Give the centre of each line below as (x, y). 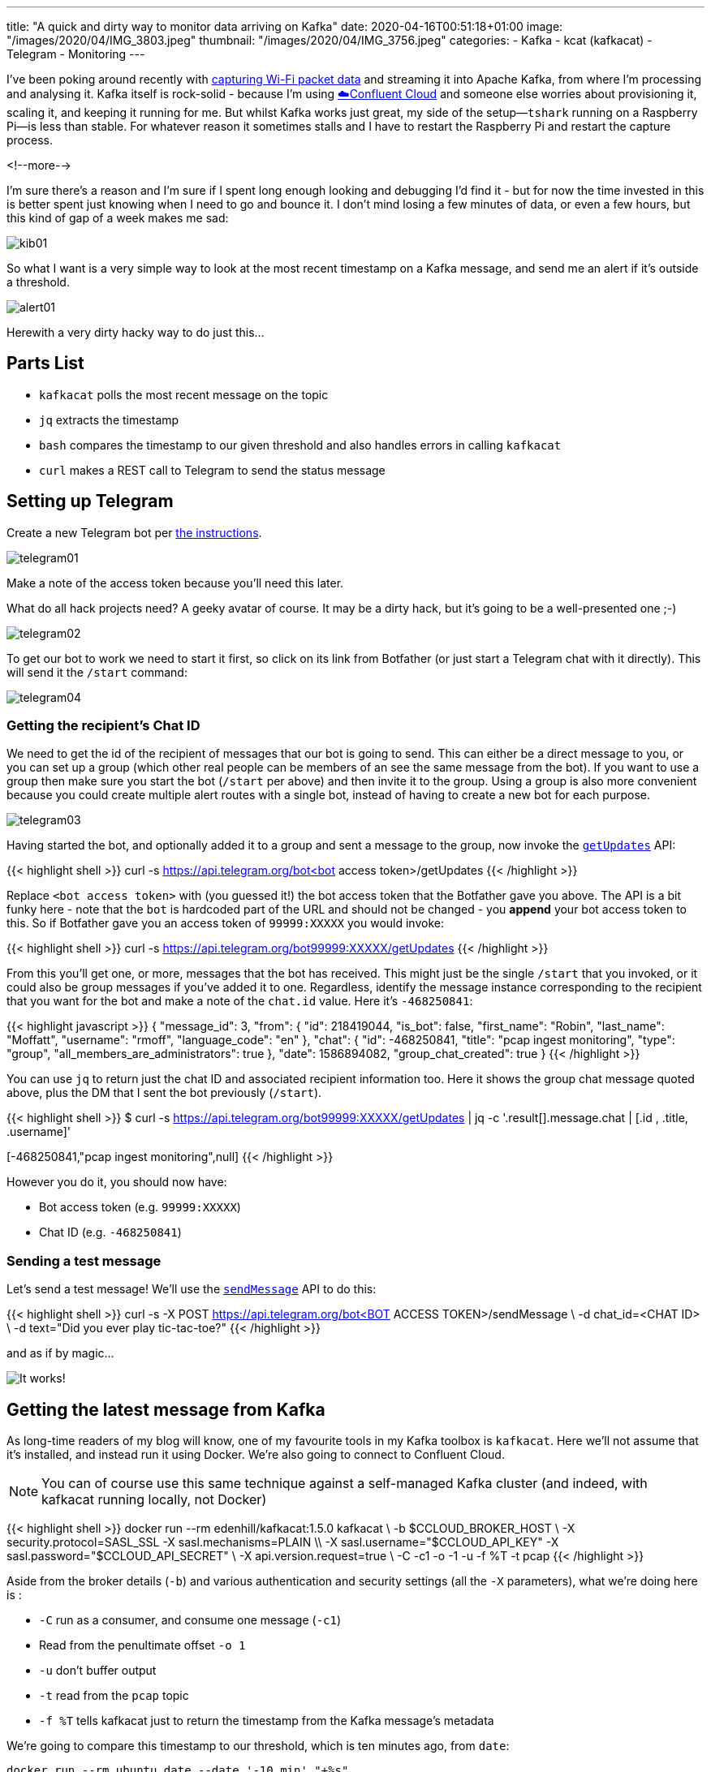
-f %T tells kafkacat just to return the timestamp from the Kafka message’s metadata (267, 1721)
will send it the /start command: (97, 672)
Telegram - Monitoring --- (76, 54)
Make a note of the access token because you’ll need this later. (175, 583)
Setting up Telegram (90, 501)
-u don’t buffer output (98, 1671)
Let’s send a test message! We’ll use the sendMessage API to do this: (192, 1289)
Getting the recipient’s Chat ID (103, 726)
